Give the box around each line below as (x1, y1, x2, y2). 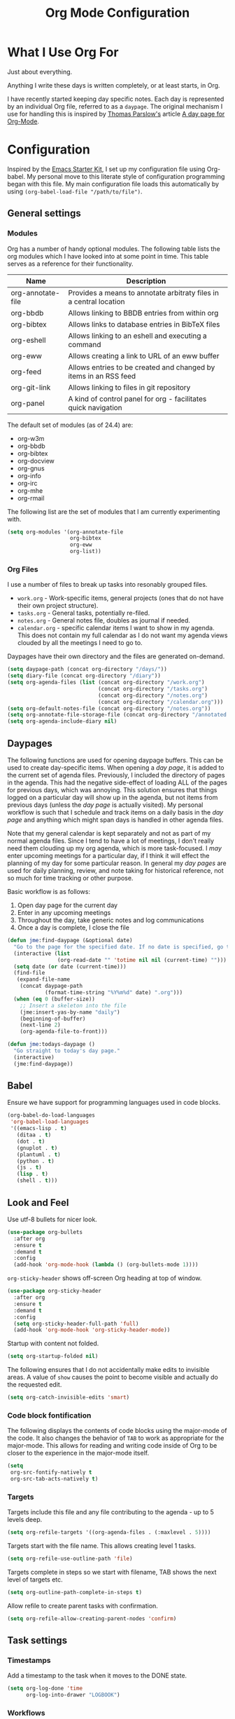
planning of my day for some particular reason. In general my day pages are (7, 859, 227, 867)
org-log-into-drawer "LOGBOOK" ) (25, 1692, 120, 1699)
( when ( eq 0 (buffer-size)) (13, 996, 96, 1003)
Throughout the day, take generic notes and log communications (17, 916, 204, 925)
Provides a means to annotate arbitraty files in (68, 287, 219, 297)
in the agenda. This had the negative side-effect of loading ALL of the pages (7, 778, 227, 787)
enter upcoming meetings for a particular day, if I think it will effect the (7, 852, 210, 860)
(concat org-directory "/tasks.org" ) (97, 685, 208, 692)
